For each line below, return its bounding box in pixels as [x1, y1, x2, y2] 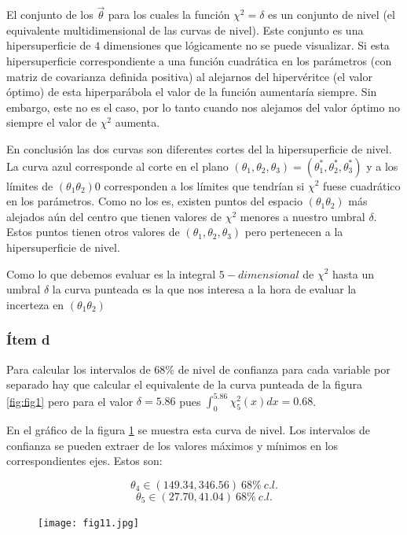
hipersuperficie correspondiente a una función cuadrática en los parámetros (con [6, 53, 392, 68]
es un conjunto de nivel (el [268, 6, 395, 23]
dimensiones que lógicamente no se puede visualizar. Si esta [103, 37, 390, 53]
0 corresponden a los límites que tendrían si [94, 177, 305, 194]
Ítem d [6, 330, 50, 349]
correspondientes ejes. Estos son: [6, 452, 163, 469]
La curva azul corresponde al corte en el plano [6, 157, 229, 174]
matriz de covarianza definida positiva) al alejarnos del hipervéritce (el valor [6, 68, 372, 84]
